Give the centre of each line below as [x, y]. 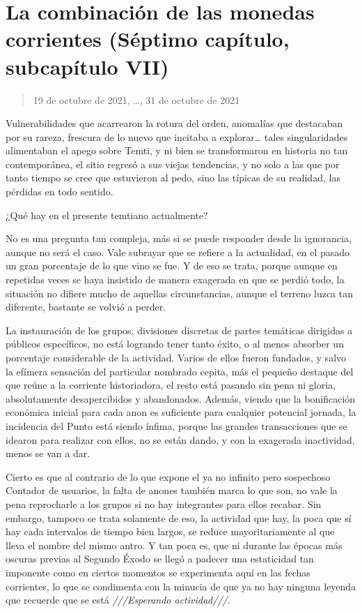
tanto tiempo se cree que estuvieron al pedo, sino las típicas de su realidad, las [173, 178]
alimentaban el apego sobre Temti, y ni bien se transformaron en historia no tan [177, 150]
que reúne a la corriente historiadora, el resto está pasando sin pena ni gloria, [171, 385]
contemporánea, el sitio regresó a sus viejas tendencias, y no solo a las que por [173, 164]
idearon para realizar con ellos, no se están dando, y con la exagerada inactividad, [180, 439]
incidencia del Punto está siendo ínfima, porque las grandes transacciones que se [176, 425]
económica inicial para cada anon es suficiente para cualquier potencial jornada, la [181, 412]
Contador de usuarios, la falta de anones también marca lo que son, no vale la [172, 490]
